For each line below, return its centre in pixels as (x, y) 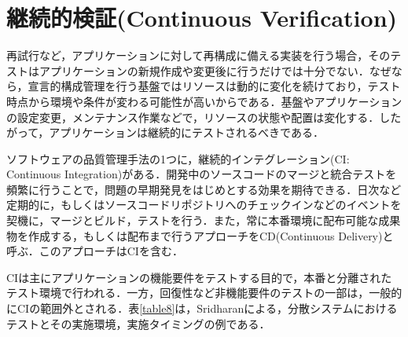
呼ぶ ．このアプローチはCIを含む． (95, 251)
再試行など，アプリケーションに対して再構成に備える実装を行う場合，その (198, 55)
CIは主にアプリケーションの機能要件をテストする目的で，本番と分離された (199, 277)
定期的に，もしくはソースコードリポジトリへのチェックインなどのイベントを (204, 205)
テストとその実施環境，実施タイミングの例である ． (138, 323)
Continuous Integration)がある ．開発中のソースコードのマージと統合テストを (202, 174)
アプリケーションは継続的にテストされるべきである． (186, 132)
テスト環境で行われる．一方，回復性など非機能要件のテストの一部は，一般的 (204, 293)
